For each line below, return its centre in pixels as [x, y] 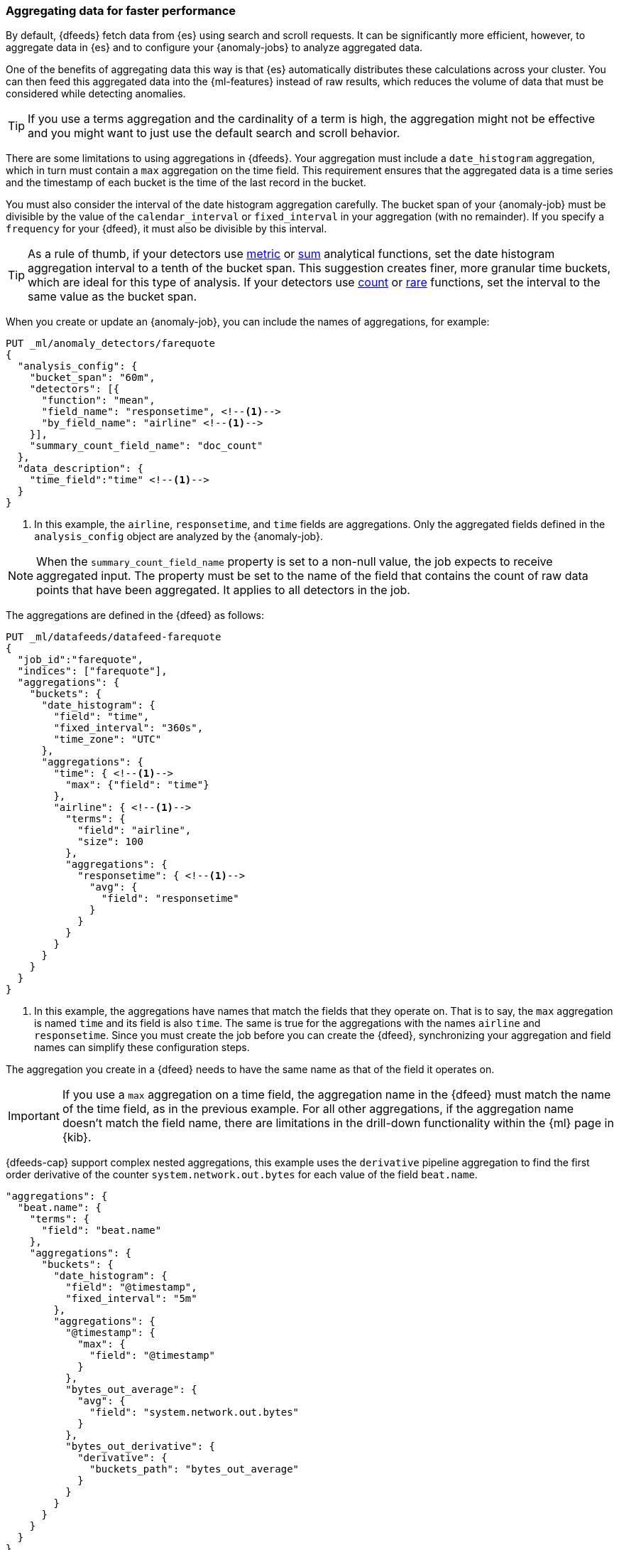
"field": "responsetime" [170, 899]
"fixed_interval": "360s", [128, 728]
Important [34, 1116]
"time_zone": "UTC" [108, 739]
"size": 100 [110, 842]
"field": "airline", [135, 830]
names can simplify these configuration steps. [142, 1048]
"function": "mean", [98, 400]
